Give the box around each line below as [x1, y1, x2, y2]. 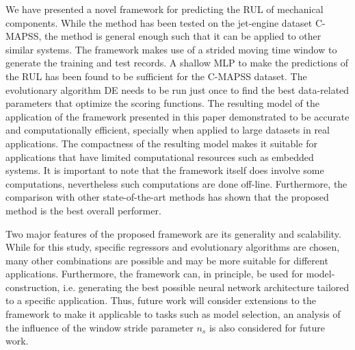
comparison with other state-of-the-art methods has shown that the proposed [5, 190, 329, 204]
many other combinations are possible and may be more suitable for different [5, 253, 328, 267]
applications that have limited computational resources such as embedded [5, 149, 314, 164]
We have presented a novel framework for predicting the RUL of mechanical [5, 2, 324, 16]
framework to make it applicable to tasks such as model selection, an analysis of [5, 307, 341, 321]
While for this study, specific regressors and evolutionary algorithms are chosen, [5, 240, 340, 254]
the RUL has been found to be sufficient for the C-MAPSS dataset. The [5, 68, 307, 83]
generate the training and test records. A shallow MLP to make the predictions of [5, 55, 348, 70]
